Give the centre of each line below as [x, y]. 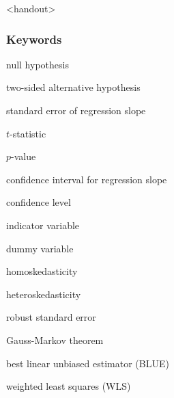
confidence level [39, 202]
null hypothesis [38, 64]
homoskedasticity [42, 271]
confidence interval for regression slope [87, 179]
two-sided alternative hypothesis [73, 87]
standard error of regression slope [76, 110]
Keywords [34, 39]
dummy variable [40, 248]
